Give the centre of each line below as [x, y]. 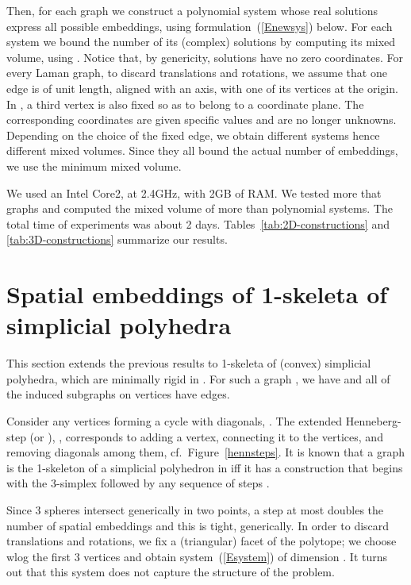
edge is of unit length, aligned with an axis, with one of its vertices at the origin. [202, 88]
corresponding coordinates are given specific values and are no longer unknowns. [202, 119]
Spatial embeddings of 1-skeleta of [197, 294]
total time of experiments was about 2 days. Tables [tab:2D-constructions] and [198, 223]
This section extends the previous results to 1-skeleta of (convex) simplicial [189, 363]
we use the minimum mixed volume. [94, 165]
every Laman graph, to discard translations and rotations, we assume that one [197, 73]
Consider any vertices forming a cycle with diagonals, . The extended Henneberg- [204, 421]
